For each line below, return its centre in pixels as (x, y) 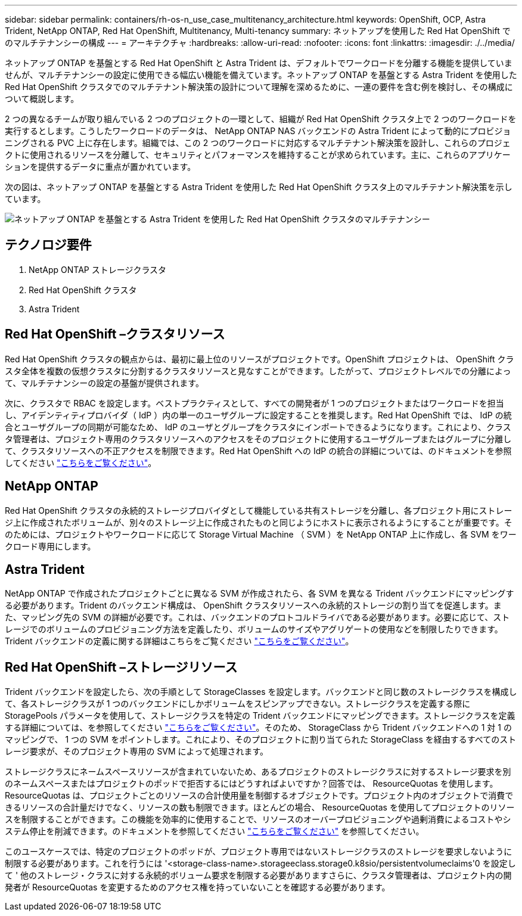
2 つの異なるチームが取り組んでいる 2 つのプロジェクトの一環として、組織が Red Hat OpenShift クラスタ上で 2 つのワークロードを (261, 119)
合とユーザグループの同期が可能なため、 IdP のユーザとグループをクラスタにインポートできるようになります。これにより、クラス (258, 427)
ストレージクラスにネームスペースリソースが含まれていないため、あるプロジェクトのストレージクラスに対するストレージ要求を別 (258, 772)
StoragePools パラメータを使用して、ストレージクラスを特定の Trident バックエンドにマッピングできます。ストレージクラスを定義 (260, 716)
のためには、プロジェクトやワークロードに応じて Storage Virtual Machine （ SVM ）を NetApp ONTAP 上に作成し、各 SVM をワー (261, 534)
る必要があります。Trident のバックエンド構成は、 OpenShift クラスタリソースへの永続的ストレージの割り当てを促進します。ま (253, 606)
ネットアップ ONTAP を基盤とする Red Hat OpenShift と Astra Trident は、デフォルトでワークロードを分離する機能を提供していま (259, 63)
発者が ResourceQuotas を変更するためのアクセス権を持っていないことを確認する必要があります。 (198, 887)
